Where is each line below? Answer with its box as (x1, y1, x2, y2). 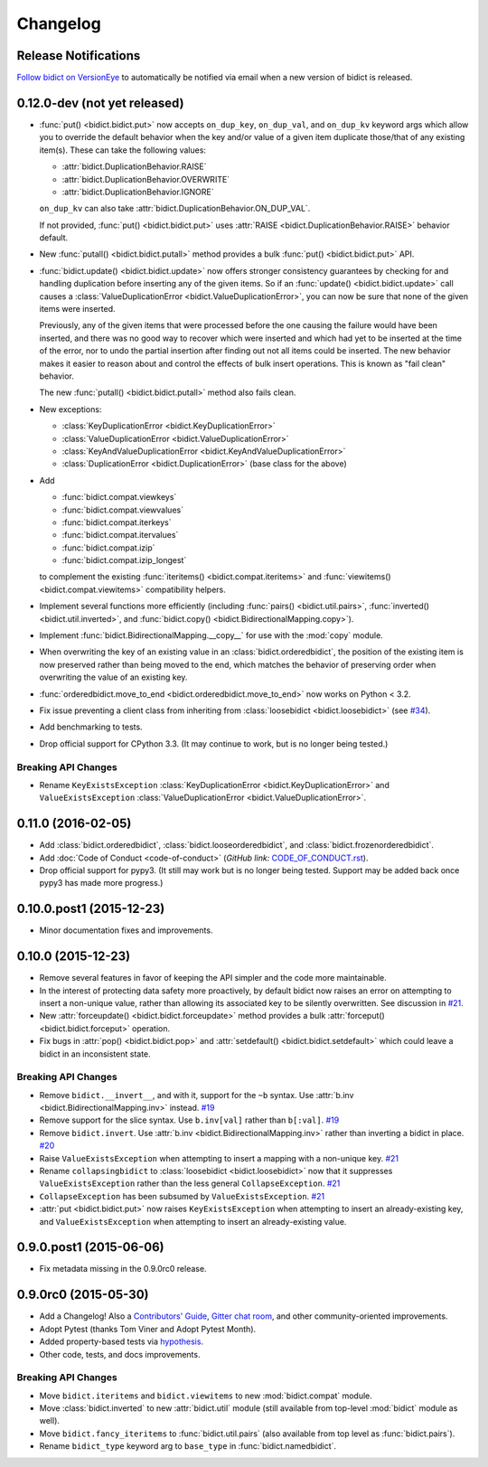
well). (39, 1415, 61, 1426)
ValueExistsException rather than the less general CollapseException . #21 (39, 1178, 341, 1189)
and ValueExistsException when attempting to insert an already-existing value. (39, 1216, 347, 1227)
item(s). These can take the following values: (39, 145, 207, 155)
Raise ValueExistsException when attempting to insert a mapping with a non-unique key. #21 (39, 1152, 399, 1163)
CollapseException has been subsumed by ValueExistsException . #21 (39, 1190, 325, 1201)
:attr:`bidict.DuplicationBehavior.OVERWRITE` (61, 174, 230, 184)
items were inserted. (39, 304, 117, 315)
